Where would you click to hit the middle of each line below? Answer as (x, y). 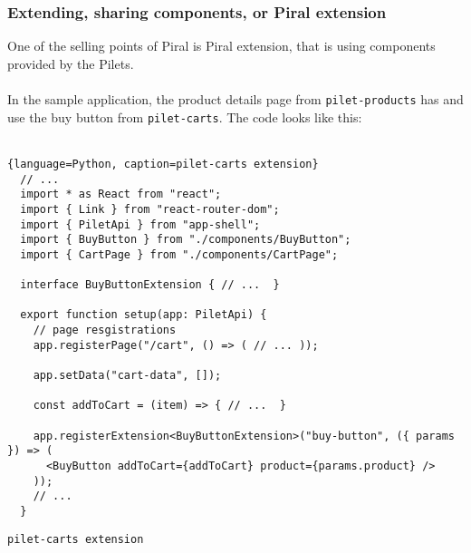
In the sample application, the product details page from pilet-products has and (235, 99)
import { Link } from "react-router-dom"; (150, 209)
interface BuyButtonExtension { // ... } (150, 285)
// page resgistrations (105, 330)
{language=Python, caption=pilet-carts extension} (163, 164)
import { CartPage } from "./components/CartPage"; (179, 254)
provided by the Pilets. (71, 63)
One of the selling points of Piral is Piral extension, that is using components (221, 46)
